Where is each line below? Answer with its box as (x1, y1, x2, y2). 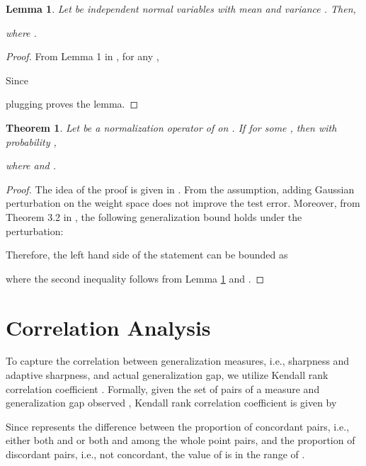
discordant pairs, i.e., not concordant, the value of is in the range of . (6, 447, 305, 461)
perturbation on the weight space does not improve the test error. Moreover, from (6, 195, 360, 210)
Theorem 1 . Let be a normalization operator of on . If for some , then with (6, 120, 337, 135)
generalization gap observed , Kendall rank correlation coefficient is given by (6, 395, 337, 410)
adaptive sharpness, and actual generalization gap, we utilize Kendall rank (6, 368, 328, 382)
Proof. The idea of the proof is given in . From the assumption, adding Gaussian (6, 181, 355, 196)
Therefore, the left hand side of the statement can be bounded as (6, 247, 288, 262)
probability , (6, 134, 57, 149)
